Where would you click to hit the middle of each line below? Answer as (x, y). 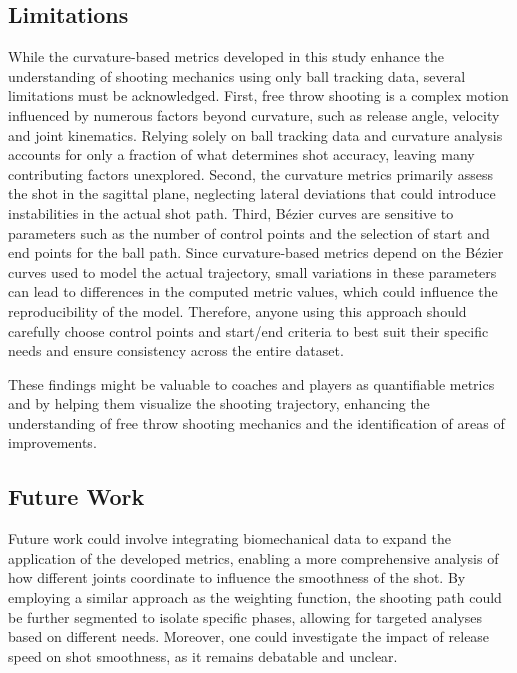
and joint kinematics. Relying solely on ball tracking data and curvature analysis (255, 134)
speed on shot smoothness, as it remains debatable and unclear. (203, 655)
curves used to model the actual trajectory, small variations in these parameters (252, 271)
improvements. (52, 442)
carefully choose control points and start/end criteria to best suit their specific (248, 330)
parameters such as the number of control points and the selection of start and (249, 232)
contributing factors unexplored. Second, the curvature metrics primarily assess (250, 173)
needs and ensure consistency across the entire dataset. (176, 350)
